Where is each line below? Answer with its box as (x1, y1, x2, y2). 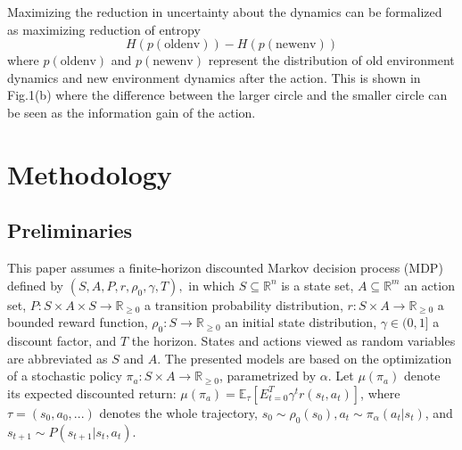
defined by (7, 275, 64, 294)
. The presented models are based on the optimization (157, 348, 452, 367)
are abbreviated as (7, 348, 108, 367)
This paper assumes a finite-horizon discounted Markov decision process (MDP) (7, 258, 443, 277)
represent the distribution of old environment (208, 51, 455, 70)
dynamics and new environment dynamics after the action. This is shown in (7, 68, 421, 86)
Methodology (7, 155, 172, 192)
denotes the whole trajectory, (99, 403, 258, 421)
